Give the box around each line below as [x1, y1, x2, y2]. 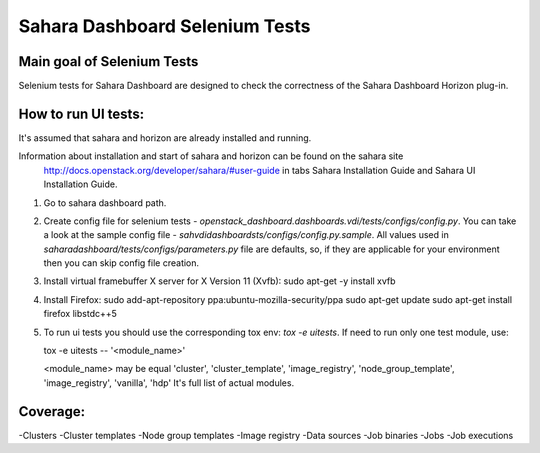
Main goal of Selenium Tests [18, 53, 199, 70]
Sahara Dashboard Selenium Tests [18, 15, 311, 37]
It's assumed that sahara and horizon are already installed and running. [18, 131, 312, 144]
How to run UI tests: [18, 105, 145, 122]
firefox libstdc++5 [43, 308, 117, 320]
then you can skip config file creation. [43, 257, 200, 269]
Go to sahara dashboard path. [43, 196, 167, 209]
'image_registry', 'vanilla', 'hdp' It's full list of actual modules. [43, 376, 295, 389]
